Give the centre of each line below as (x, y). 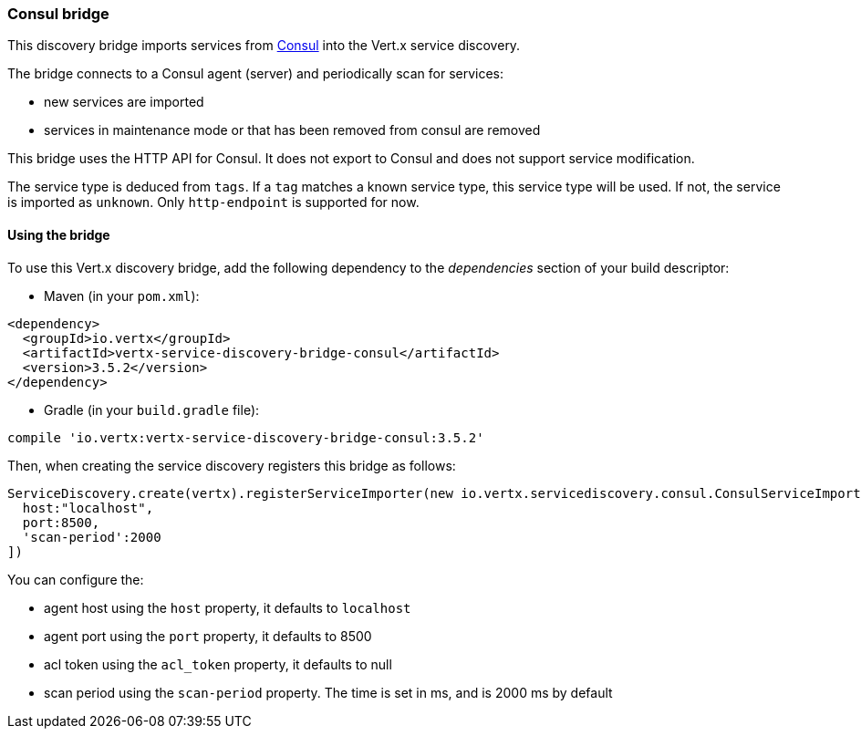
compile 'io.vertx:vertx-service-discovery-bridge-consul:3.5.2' (246, 437)
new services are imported (124, 102)
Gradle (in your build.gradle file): (152, 409)
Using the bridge (59, 234)
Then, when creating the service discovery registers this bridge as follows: (232, 465)
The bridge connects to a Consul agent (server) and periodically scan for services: (256, 74)
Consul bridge (58, 14)
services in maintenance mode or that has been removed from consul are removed (292, 130)
